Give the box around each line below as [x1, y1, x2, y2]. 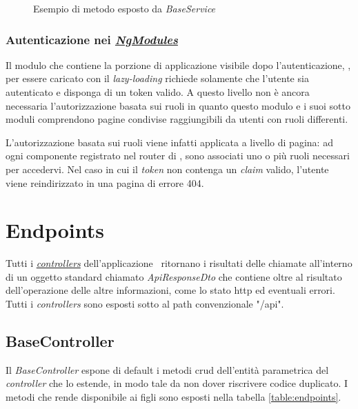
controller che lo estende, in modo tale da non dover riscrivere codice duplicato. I [6, 376, 348, 390]
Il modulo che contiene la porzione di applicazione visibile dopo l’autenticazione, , [6, 57, 351, 72]
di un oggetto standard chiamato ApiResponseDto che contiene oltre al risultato [6, 269, 342, 283]
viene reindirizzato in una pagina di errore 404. [6, 175, 204, 190]
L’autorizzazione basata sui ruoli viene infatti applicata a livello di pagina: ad [6, 134, 333, 149]
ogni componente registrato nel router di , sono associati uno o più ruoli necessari [6, 148, 350, 163]
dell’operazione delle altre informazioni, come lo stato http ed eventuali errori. [6, 283, 335, 297]
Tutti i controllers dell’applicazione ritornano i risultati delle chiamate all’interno [6, 256, 352, 270]
